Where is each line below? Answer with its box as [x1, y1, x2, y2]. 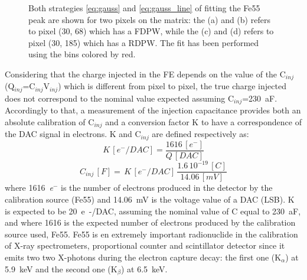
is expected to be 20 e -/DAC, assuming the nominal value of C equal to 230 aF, [5, 204, 301, 217]
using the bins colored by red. [28, 48, 136, 60]
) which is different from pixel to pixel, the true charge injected [58, 80, 286, 92]
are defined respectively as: [152, 128, 249, 140]
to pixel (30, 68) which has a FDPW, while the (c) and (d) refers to [28, 25, 274, 37]
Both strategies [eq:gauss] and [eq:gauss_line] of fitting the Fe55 [28, 2, 260, 14]
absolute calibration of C [5, 115, 94, 128]
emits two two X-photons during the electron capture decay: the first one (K [5, 251, 282, 263]
